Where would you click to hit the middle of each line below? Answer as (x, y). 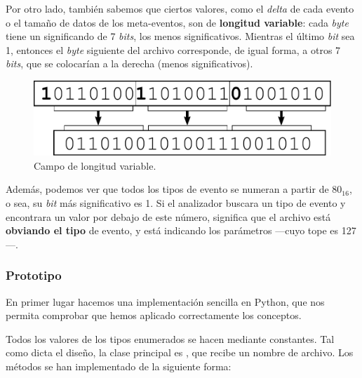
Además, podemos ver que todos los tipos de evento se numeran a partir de (167, 189)
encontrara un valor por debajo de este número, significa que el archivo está (168, 216)
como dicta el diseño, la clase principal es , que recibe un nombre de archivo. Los (180, 352)
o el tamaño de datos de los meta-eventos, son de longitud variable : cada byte (177, 22)
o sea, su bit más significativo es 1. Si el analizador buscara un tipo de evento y (176, 203)
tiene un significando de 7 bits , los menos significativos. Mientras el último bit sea (180, 36)
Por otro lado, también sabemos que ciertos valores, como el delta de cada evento (180, 8)
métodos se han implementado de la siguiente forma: (119, 366)
